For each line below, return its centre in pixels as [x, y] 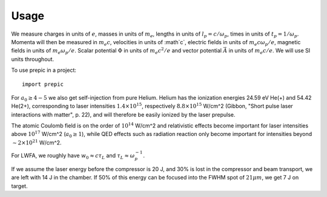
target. [19, 186]
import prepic [43, 84]
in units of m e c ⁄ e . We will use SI [269, 51]
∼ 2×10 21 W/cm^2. [37, 142]
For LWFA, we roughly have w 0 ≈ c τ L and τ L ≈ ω [73, 156]
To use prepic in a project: [44, 70]
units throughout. [33, 59]
